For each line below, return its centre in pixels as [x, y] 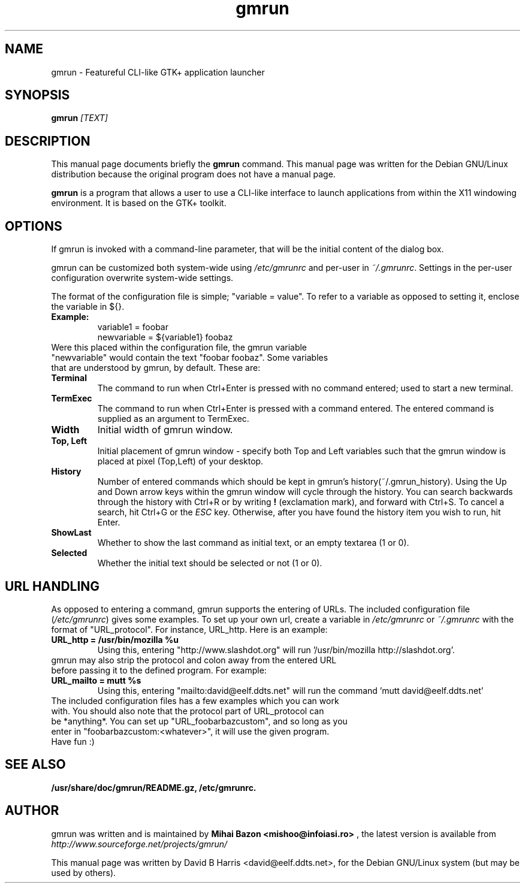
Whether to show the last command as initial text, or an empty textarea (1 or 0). [253, 543]
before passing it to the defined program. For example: [159, 670]
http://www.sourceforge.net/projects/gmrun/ [139, 844]
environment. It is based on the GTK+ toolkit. [139, 203]
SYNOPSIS [37, 95]
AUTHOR [32, 811]
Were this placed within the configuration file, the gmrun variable [179, 348]
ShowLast [71, 533]
